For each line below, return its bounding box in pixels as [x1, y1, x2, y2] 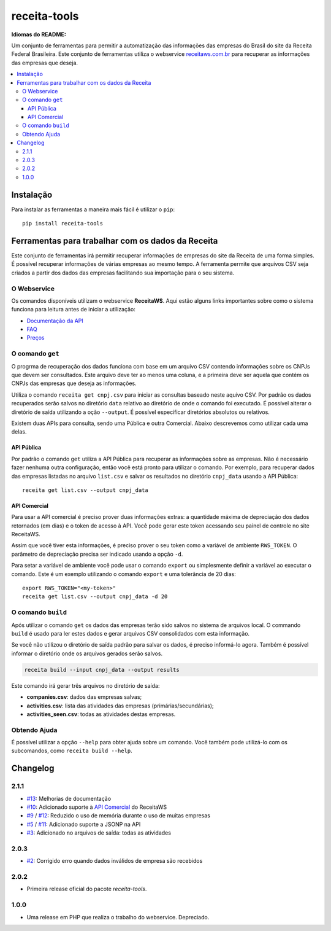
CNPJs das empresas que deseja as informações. [11, 380, 137, 387]
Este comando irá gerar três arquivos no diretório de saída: [11, 682, 160, 689]
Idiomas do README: [11, 31, 67, 38]
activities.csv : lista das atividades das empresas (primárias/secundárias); [26, 702, 214, 709]
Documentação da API [26, 317, 84, 324]
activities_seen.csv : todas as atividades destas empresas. [26, 710, 176, 718]
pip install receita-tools [22, 220, 104, 227]
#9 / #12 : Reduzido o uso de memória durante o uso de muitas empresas [26, 812, 211, 819]
